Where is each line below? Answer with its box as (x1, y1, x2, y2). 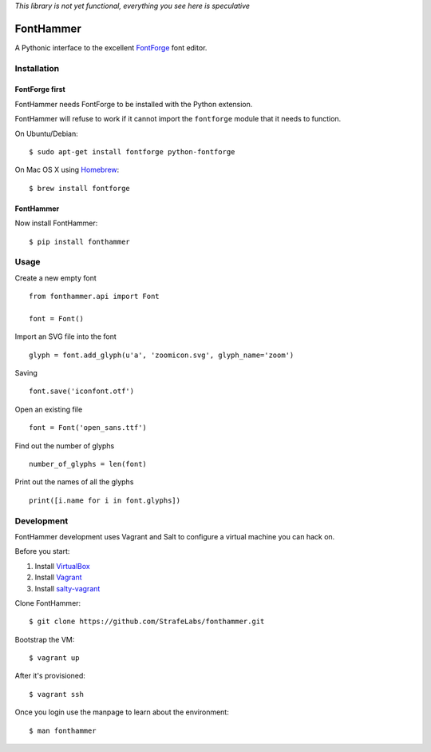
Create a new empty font (14, 273, 97, 283)
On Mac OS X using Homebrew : (14, 165, 120, 175)
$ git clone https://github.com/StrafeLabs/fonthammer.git (29, 617, 265, 627)
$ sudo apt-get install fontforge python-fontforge (29, 148, 235, 157)
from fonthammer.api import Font (29, 292, 160, 301)
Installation (14, 62, 60, 74)
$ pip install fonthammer (29, 237, 131, 246)
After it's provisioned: (14, 671, 85, 681)
